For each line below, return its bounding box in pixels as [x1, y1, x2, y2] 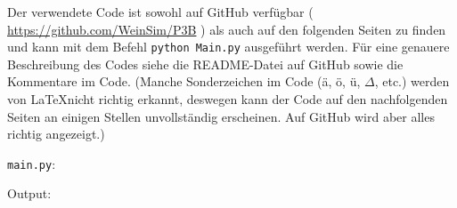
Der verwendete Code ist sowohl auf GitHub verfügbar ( [7, 3, 314, 20]
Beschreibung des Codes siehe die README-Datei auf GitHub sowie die [7, 54, 404, 73]
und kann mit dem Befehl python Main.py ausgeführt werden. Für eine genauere [7, 37, 450, 56]
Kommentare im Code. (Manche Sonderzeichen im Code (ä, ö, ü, [7, 72, 361, 91]
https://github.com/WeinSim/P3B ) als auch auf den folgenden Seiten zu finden [7, 20, 446, 38]
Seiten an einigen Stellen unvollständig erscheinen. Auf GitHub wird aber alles [7, 107, 435, 125]
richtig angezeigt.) [7, 124, 105, 143]
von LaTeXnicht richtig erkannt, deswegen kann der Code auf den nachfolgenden [7, 90, 448, 108]
